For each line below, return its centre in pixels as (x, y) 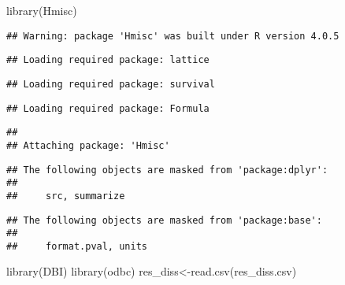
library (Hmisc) (42, 10)
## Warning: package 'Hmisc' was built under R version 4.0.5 (173, 36)
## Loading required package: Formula (108, 108)
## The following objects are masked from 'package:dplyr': (167, 170)
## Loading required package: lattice (108, 60)
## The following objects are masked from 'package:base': (164, 220)
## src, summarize (66, 196)
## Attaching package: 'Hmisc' (88, 145)
